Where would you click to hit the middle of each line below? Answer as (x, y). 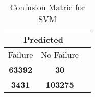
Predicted (43, 39)
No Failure (60, 55)
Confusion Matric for (47, 7)
